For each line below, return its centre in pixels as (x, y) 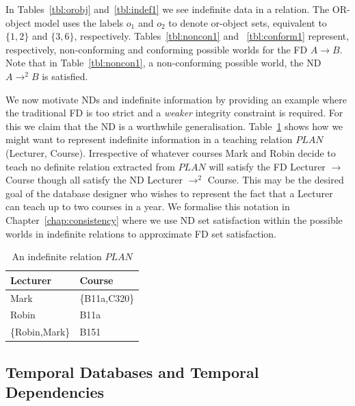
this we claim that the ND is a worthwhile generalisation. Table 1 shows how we (174, 126)
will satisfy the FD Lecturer (267, 166)
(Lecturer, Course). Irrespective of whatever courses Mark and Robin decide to (171, 152)
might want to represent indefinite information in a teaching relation (149, 139)
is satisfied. (65, 76)
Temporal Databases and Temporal (132, 371)
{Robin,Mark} (40, 332)
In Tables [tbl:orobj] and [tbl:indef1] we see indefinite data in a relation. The (168, 9)
